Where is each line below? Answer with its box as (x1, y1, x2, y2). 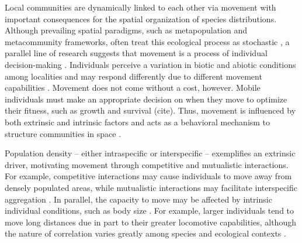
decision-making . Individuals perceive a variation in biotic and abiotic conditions (5, 58, 296, 70)
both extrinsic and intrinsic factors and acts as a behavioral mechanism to (5, 115, 270, 128)
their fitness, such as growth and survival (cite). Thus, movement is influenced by (5, 104, 296, 117)
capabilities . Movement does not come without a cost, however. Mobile (5, 81, 261, 94)
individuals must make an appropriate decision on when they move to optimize (5, 93, 287, 105)
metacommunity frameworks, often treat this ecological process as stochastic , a (5, 35, 290, 47)
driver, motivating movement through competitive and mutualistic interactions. (5, 158, 289, 170)
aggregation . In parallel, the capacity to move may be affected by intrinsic (5, 193, 272, 205)
